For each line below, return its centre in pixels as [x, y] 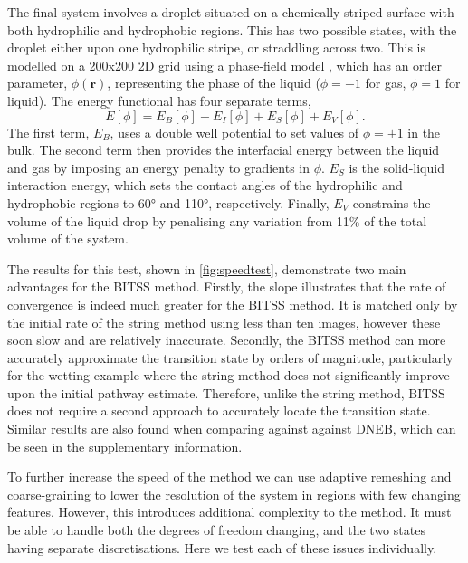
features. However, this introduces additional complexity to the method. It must [229, 512]
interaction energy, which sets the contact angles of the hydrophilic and [205, 185]
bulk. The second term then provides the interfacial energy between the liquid [224, 150]
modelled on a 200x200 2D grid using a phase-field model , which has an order [225, 65]
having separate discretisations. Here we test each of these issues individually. [222, 547]
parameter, [38, 83]
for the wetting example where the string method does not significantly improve [229, 375]
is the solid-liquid [396, 167]
